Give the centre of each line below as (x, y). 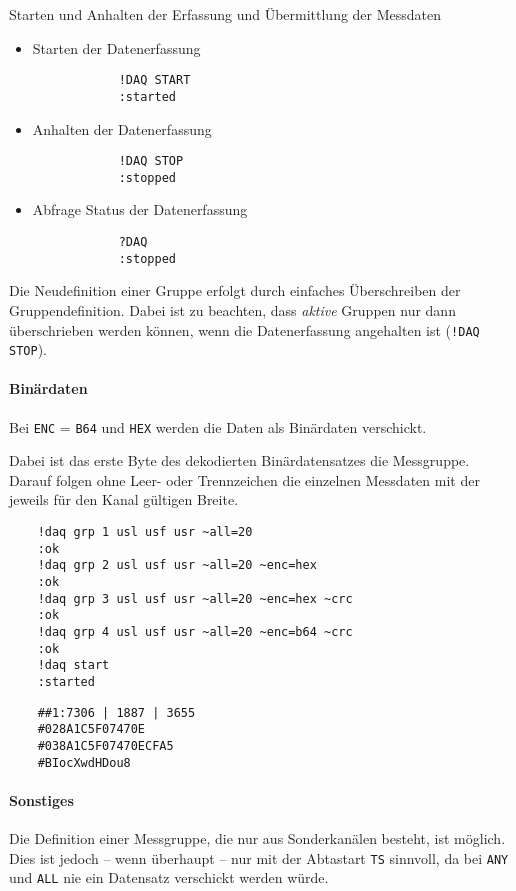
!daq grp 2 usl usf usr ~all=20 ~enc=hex (177, 565)
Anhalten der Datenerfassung (122, 128)
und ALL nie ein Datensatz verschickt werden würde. (169, 877)
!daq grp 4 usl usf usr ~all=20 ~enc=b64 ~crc (195, 631)
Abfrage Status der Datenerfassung (140, 209)
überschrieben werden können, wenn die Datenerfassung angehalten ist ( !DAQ (244, 329)
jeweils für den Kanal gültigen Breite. (124, 499)
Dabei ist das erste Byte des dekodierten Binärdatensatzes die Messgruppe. (239, 460)
